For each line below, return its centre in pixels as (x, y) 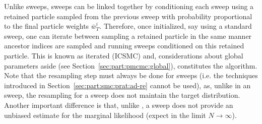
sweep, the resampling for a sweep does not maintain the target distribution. (122, 95)
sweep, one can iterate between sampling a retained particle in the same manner (128, 36)
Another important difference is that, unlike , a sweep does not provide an (119, 105)
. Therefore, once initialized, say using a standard (176, 26)
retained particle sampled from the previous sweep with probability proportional (128, 16)
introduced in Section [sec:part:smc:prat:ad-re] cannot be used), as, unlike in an (127, 85)
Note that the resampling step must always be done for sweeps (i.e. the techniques (131, 75)
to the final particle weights (47, 26)
